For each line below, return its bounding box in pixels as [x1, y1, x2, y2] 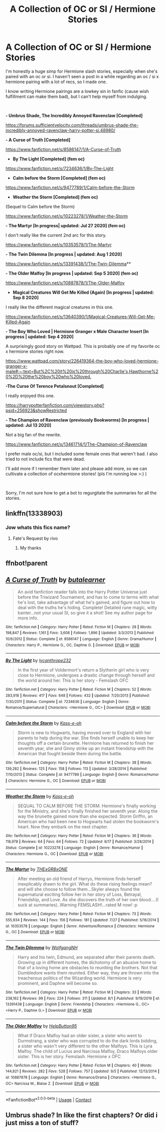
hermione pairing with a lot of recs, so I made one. [5, 79, 107, 85]
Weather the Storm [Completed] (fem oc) [12, 194, 98, 200]
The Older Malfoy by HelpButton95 [5, 1023, 77, 1029]
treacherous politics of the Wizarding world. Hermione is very [17, 975, 142, 981]
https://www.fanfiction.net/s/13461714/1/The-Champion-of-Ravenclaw [5, 441, 147, 447]
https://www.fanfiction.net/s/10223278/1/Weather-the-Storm [5, 213, 128, 219]
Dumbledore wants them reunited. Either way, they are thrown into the [17, 970, 159, 976]
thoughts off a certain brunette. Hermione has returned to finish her [17, 740, 154, 746]
